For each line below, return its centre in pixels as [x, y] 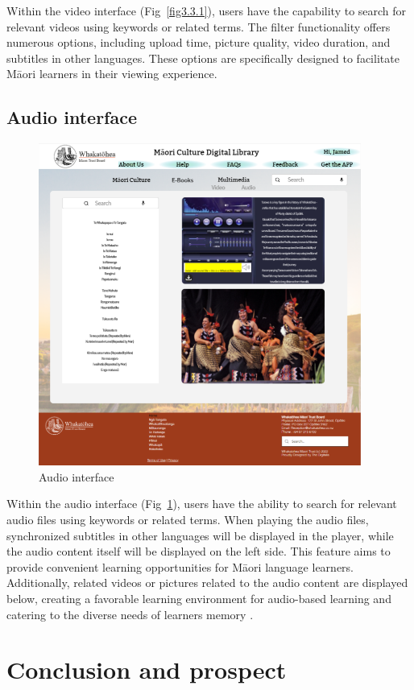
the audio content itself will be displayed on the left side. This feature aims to [199, 551]
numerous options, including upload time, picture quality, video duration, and [199, 42]
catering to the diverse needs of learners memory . [130, 614]
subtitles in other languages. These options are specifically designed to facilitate [203, 58]
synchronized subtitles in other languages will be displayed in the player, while [200, 535]
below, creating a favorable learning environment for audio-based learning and [199, 598]
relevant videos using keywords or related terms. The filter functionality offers [199, 26]
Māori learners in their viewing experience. [112, 74]
